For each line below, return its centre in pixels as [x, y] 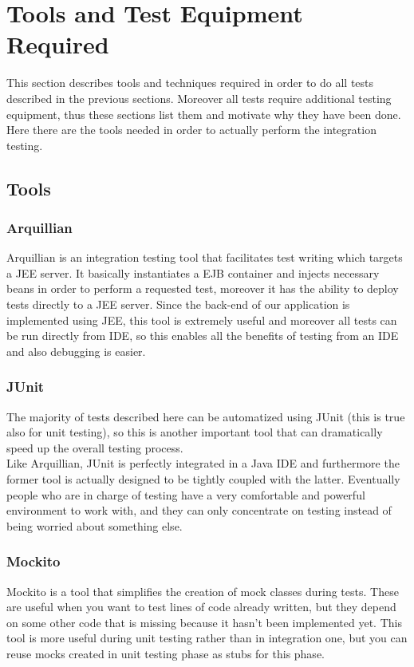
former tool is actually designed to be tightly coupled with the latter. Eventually [203, 479]
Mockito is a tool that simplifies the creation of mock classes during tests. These [203, 591]
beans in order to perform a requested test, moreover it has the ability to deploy [203, 288]
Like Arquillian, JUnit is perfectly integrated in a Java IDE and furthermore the [203, 463]
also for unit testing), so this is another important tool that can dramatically [195, 432]
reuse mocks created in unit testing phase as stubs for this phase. [166, 653]
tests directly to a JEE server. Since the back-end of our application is [178, 304]
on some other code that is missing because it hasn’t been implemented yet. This [204, 622]
